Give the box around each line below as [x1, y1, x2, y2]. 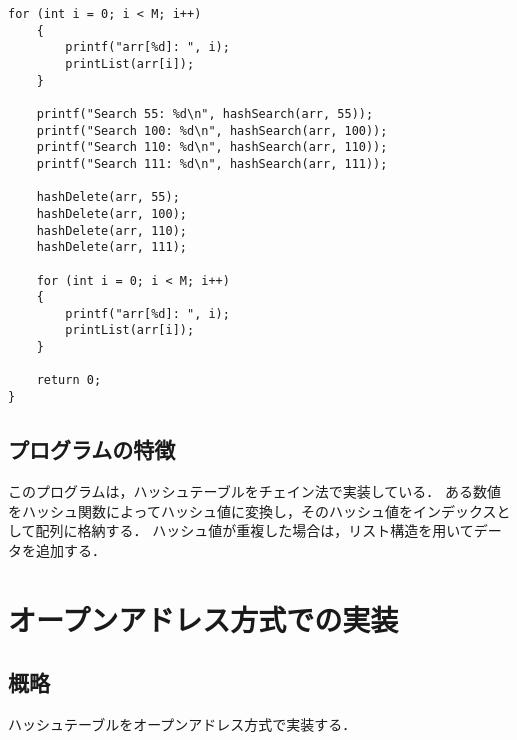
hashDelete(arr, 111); [36, 240, 187, 255]
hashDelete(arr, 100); [36, 206, 187, 221]
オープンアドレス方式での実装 [8, 598, 399, 639]
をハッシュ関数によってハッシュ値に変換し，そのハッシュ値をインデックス [8, 500, 497, 521]
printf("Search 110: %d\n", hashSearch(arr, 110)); [36, 140, 388, 155]
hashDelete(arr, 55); [36, 190, 180, 205]
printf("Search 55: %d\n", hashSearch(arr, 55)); [36, 106, 374, 121]
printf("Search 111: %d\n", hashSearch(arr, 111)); [36, 156, 388, 171]
